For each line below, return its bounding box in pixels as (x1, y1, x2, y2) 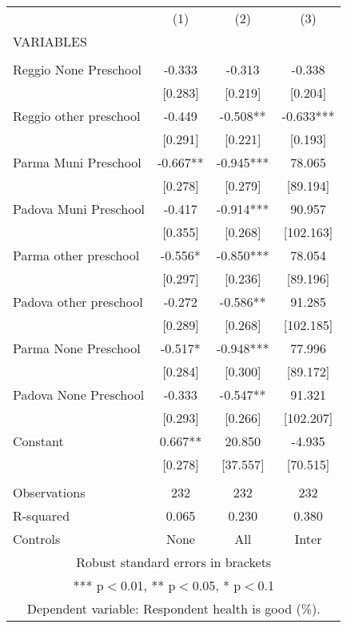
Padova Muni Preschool (13, 199, 146, 218)
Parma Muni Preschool (13, 153, 142, 171)
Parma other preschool (13, 246, 140, 264)
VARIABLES (13, 32, 87, 50)
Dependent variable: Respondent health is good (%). (26, 599, 321, 618)
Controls (13, 529, 61, 548)
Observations (13, 483, 86, 501)
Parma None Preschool (13, 339, 141, 357)
